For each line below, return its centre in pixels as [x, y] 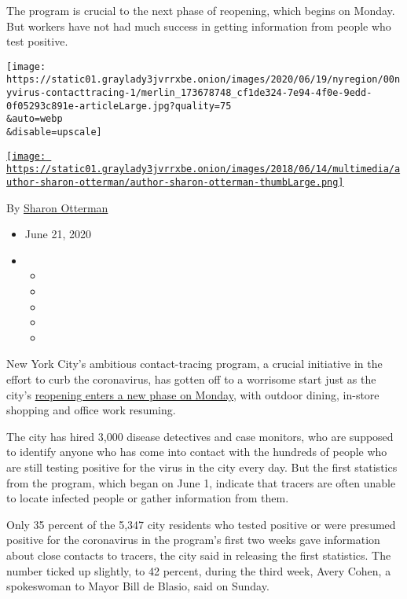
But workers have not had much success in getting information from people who [199, 26]
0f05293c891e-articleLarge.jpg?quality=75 [119, 106]
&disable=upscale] [54, 132]
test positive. [37, 41]
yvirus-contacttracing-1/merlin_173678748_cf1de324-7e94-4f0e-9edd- [189, 93]
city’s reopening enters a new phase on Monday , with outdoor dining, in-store [193, 394]
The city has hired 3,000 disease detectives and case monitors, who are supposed [200, 436]
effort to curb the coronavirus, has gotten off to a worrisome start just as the [191, 379]
